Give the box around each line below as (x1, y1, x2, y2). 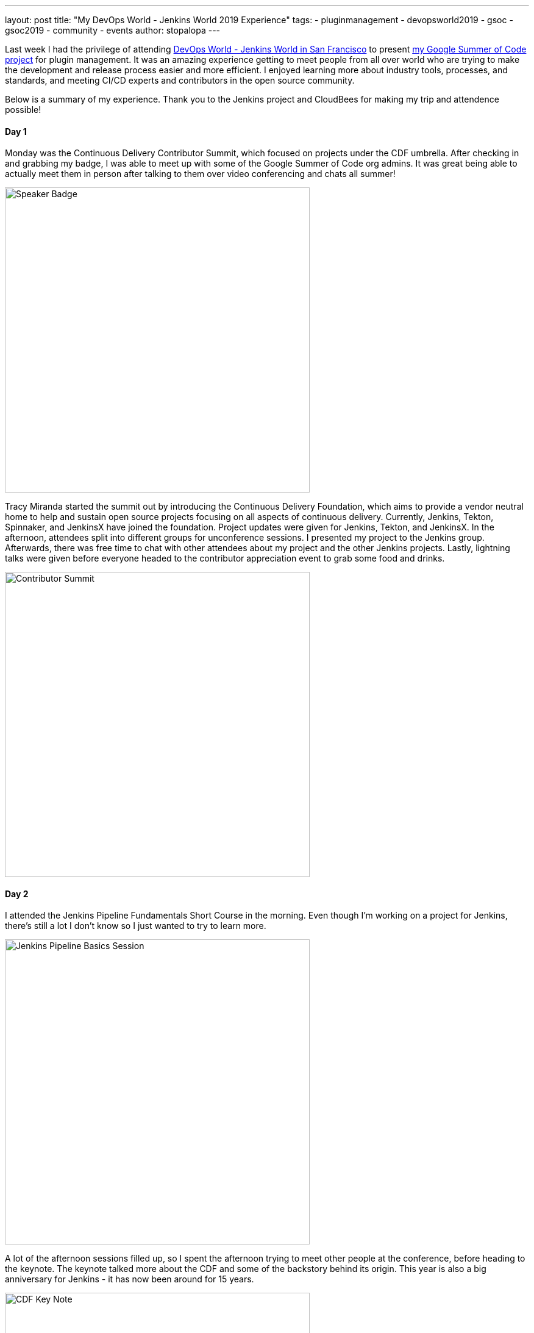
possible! (5, 104, 41, 115)
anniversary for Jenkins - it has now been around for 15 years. (5, 1274, 254, 1285)
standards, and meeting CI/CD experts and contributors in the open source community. (5, 75, 355, 85)
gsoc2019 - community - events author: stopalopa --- (5, 25, 221, 35)
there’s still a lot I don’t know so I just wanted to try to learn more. (5, 920, 266, 931)
